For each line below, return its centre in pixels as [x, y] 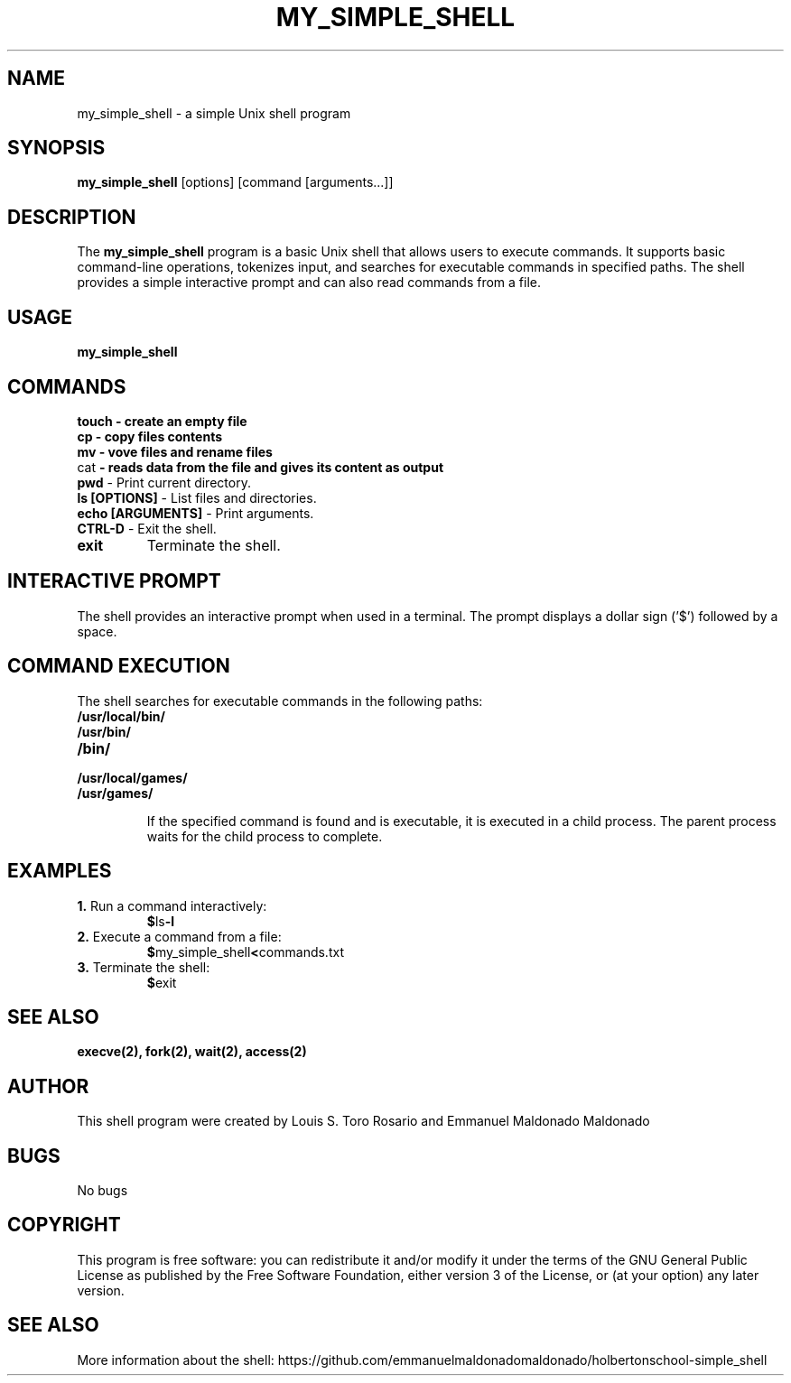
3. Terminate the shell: [144, 967]
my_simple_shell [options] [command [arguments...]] [235, 182]
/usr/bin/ [104, 731]
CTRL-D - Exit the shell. [147, 528]
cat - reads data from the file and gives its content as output [261, 467]
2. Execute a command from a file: [179, 936]
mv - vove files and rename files [175, 451]
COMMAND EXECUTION [119, 666]
